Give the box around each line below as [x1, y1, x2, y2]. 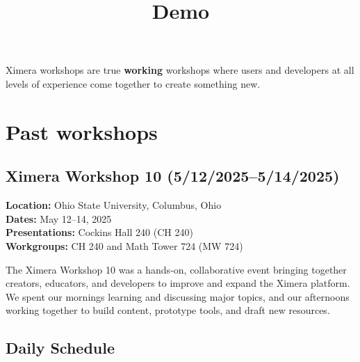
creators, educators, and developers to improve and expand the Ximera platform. [6, 276, 350, 290]
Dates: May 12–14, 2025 [6, 211, 112, 226]
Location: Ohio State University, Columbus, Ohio [6, 198, 222, 212]
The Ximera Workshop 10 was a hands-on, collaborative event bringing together [6, 262, 347, 276]
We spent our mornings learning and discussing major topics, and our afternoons [6, 289, 350, 304]
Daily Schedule [6, 337, 115, 359]
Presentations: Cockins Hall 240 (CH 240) [6, 225, 193, 239]
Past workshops [6, 117, 158, 145]
